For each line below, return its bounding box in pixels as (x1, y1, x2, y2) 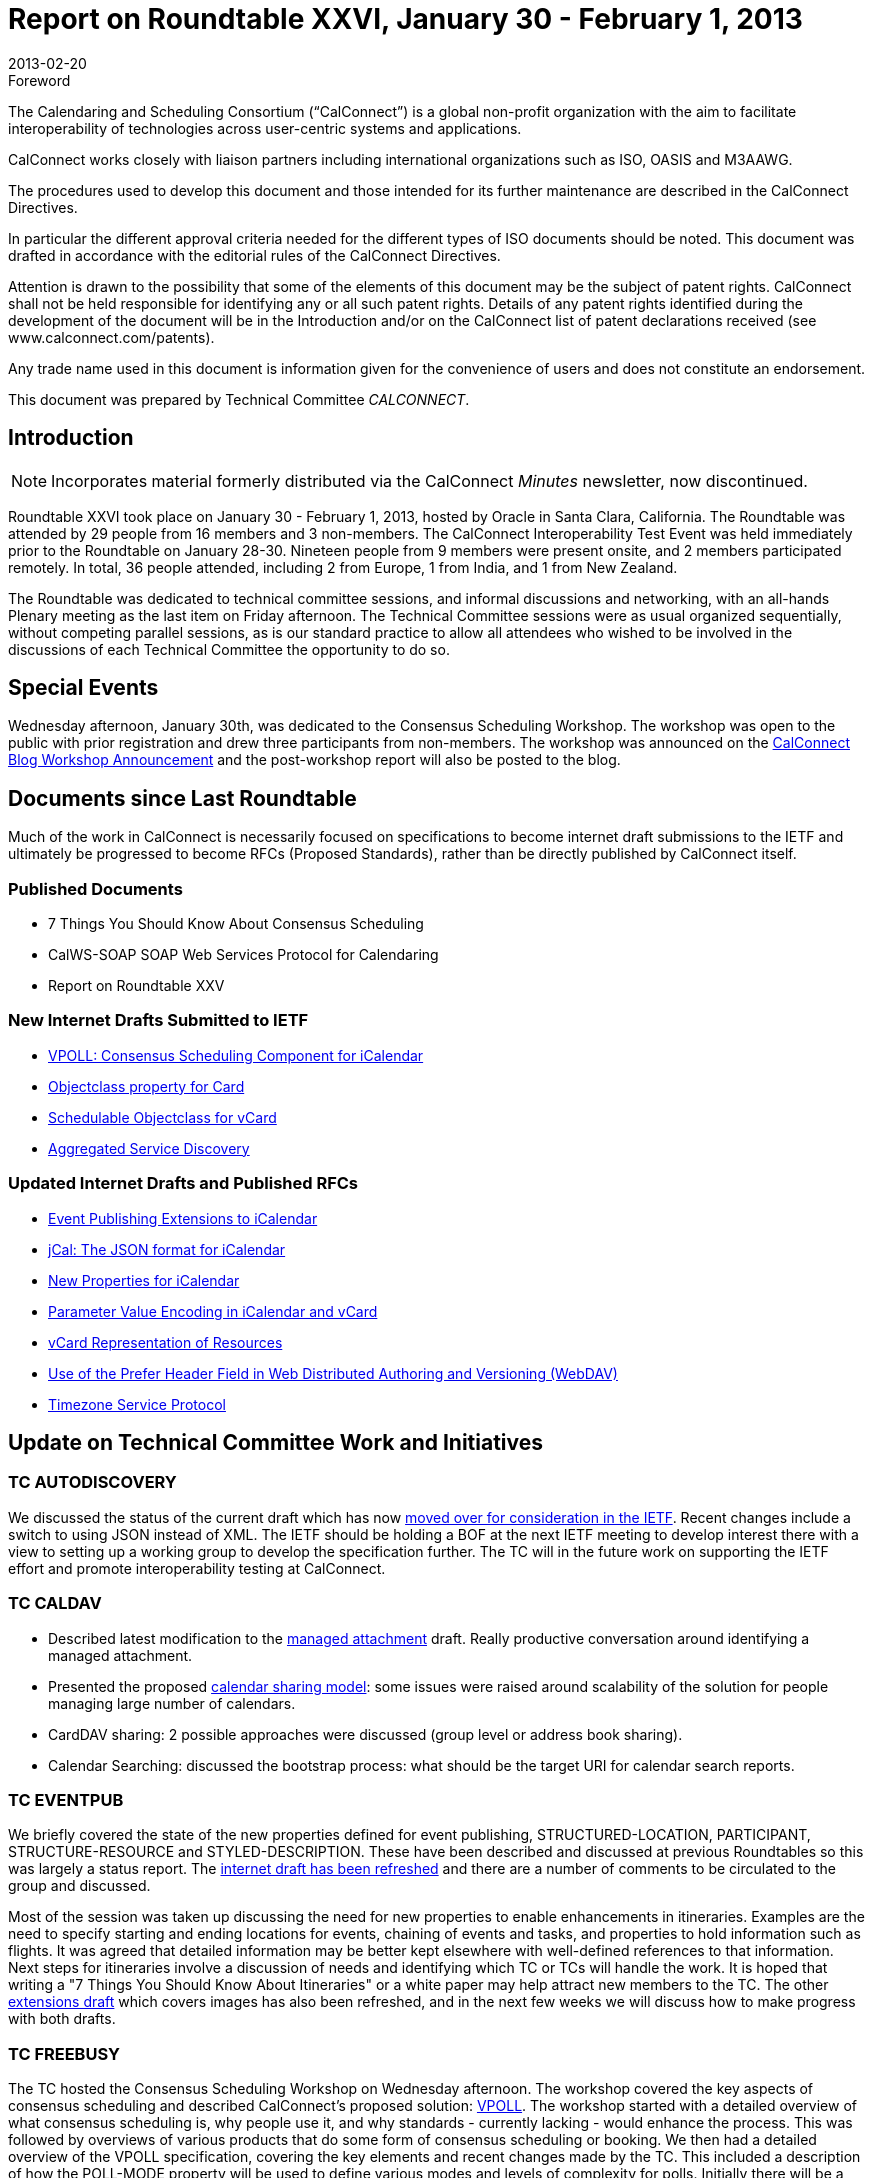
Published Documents (8, 878, 183, 899)
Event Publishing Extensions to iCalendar (48, 1209, 318, 1227)
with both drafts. (8, 2010, 116, 2028)
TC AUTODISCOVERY (8, 1472, 177, 1493)
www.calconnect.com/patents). (8, 328, 215, 346)
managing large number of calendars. (48, 1694, 296, 1712)
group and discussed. (8, 1877, 151, 1895)
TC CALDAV (8, 1593, 102, 1614)
